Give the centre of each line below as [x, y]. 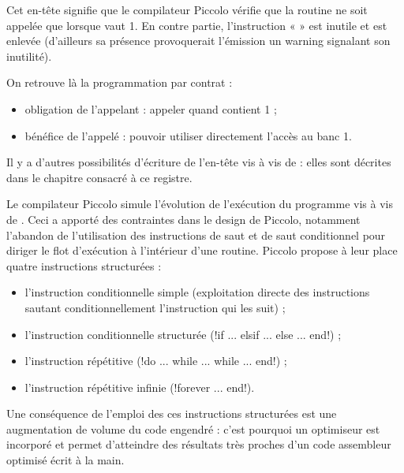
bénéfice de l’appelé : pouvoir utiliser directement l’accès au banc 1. [188, 135]
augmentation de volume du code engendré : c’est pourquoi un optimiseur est [193, 428]
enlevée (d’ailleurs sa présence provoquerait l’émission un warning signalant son [198, 41]
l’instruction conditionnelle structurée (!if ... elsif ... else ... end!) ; [183, 334]
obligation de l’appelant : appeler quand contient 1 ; [151, 108]
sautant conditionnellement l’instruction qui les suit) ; [155, 307]
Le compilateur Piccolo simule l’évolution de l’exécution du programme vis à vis [200, 204]
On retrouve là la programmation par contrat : [120, 82]
